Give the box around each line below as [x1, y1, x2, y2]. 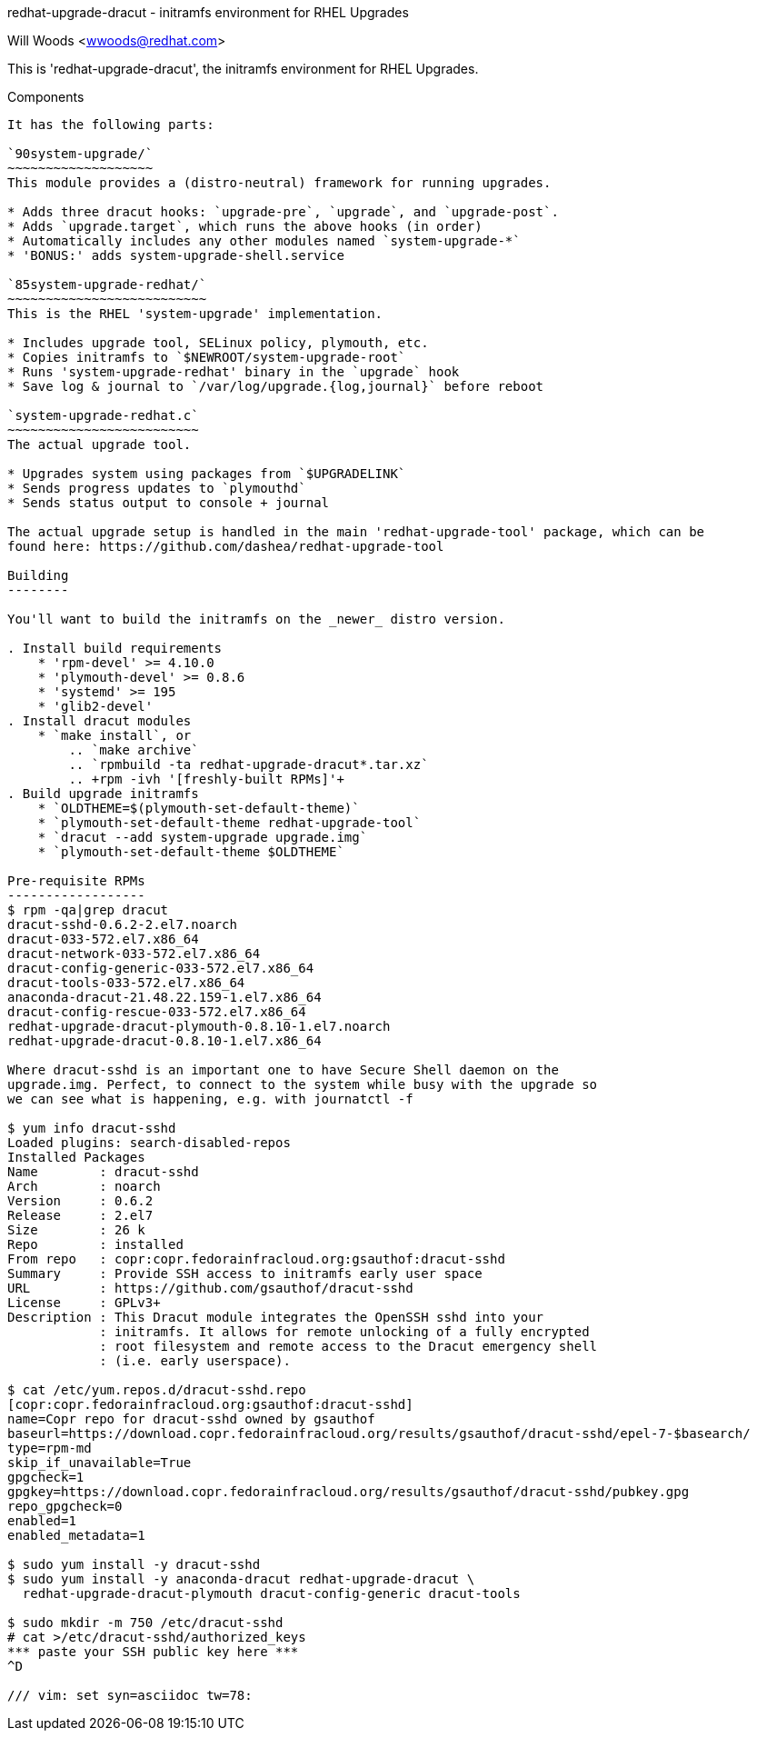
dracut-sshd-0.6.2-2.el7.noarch [7, 917, 237, 932]
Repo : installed [7, 1237, 184, 1252]
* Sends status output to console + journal [7, 495, 330, 510]
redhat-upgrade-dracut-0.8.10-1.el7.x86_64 [7, 1034, 322, 1048]
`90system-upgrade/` [7, 146, 154, 161]
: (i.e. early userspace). [99, 1353, 291, 1368]
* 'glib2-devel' [37, 699, 154, 714]
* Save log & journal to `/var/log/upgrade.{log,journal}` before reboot [7, 379, 544, 394]
